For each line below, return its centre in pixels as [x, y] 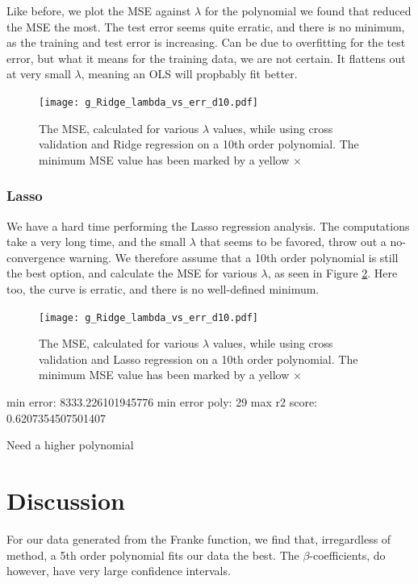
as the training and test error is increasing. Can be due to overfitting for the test [206, 42]
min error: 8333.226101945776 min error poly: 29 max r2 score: [162, 402]
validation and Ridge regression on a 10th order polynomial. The [199, 144]
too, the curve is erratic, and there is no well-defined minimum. [163, 289]
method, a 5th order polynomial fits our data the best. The [153, 555]
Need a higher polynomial [70, 445]
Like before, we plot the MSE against [99, 10]
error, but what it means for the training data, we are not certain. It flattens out [206, 58]
